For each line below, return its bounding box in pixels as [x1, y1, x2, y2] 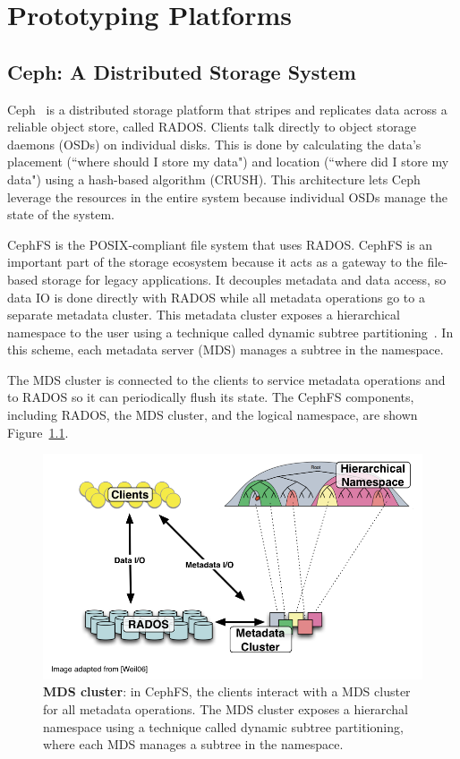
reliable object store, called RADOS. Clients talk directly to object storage [7, 117, 416, 136]
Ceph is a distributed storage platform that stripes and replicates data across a [7, 99, 447, 118]
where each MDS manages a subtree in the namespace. [43, 735, 344, 754]
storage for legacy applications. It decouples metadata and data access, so [41, 269, 447, 288]
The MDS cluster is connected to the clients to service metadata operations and [7, 370, 446, 388]
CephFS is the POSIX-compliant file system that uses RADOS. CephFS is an [7, 235, 433, 253]
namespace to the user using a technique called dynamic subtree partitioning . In [7, 322, 454, 341]
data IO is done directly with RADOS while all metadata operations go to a [7, 287, 425, 306]
